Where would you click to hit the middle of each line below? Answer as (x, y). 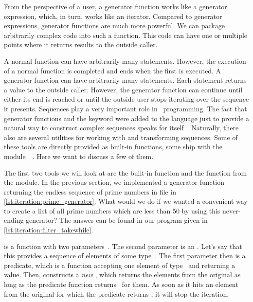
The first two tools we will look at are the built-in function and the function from (126, 172)
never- (231, 210)
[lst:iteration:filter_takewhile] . (49, 230)
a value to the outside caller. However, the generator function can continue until (123, 89)
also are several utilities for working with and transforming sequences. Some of (121, 137)
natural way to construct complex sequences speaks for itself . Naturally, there (121, 128)
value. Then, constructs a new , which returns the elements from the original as (122, 275)
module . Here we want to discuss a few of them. (79, 156)
